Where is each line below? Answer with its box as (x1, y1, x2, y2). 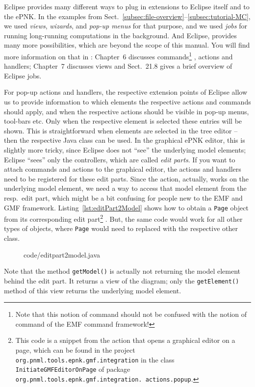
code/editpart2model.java (24, 249, 101, 259)
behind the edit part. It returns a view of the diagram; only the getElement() (4, 275, 239, 285)
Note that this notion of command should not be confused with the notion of (15, 309, 247, 319)
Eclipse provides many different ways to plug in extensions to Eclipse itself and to (4, 1, 250, 11)
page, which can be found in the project (15, 344, 135, 355)
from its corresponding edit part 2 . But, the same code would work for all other (4, 212, 243, 224)
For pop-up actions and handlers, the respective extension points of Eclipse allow (4, 87, 248, 97)
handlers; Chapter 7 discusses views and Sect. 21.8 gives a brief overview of (4, 61, 232, 71)
